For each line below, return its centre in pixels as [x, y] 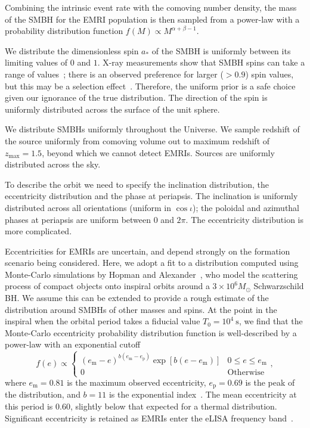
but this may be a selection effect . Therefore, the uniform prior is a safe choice [150, 86]
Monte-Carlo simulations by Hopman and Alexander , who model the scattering [151, 274]
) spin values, [269, 74]
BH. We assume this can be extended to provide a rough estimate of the [137, 298]
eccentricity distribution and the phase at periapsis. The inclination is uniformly [151, 196]
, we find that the [271, 321]
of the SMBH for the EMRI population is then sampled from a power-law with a [152, 19]
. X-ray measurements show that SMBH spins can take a [201, 62]
